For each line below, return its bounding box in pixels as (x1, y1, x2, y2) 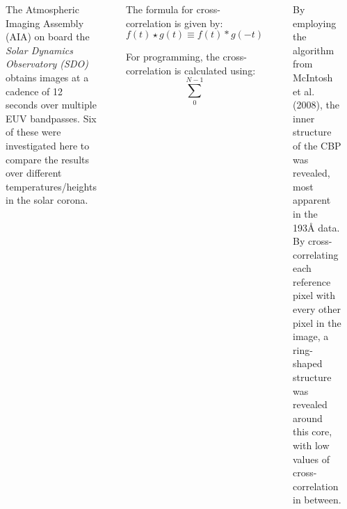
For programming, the (125, 49, 220, 64)
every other (293, 302, 341, 316)
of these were (6, 124, 61, 139)
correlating (293, 247, 339, 261)
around (293, 410, 323, 425)
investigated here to (6, 138, 90, 152)
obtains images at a (6, 70, 89, 84)
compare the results (6, 152, 89, 166)
